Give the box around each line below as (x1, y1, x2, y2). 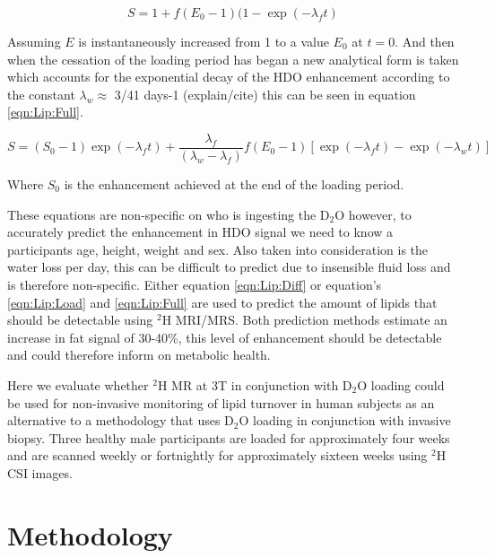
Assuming (7, 32, 61, 50)
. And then (395, 32, 455, 50)
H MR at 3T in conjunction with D (157, 375, 352, 394)
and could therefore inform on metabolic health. (7, 345, 271, 364)
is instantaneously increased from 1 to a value (78, 32, 329, 50)
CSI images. (7, 463, 73, 482)
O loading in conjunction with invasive (239, 411, 451, 430)
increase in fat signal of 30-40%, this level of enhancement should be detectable (7, 327, 442, 346)
